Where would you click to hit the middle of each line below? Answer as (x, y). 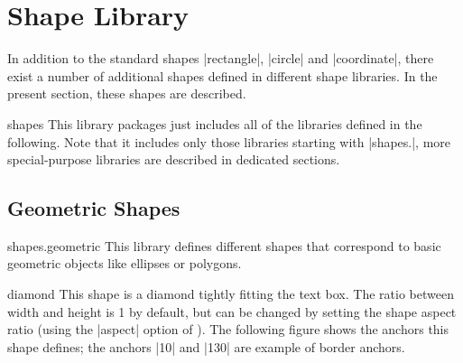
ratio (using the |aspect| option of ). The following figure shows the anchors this (228, 329)
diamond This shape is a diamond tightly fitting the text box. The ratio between (231, 294)
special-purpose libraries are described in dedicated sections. (174, 159)
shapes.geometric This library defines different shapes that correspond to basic (224, 245)
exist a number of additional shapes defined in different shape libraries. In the (222, 75)
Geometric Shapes (94, 208)
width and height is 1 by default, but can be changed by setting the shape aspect (232, 311)
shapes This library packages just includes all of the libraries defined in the (215, 123)
